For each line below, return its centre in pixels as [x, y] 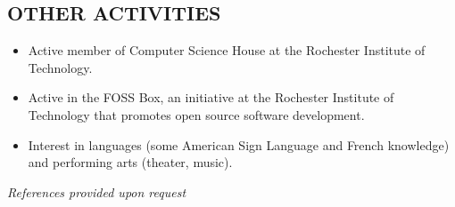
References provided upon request [97, 191]
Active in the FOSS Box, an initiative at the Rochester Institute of [211, 97]
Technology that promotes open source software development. [196, 114]
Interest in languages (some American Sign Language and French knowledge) [239, 144]
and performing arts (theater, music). [130, 162]
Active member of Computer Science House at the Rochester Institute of [227, 50]
